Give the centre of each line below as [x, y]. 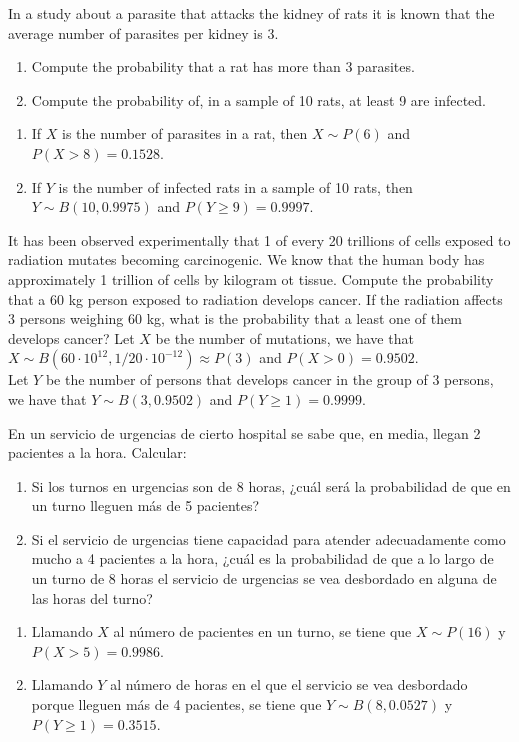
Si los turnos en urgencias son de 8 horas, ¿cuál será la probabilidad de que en [271, 485]
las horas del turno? [92, 597]
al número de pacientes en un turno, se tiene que [262, 631]
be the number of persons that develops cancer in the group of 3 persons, [269, 379]
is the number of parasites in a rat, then [185, 133]
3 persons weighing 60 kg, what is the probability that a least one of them [235, 318]
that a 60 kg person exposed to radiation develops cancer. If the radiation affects [255, 298]
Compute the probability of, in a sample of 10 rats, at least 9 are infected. [258, 99]
